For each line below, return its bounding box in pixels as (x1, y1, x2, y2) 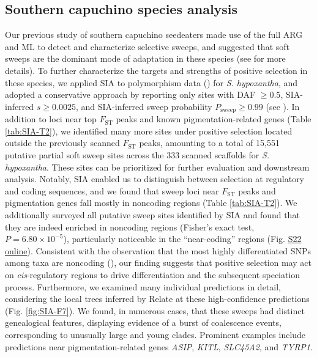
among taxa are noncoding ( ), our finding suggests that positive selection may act (5, 256, 311, 269)
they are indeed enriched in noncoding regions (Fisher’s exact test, (5, 220, 255, 233)
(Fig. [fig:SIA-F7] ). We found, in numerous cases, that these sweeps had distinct (5, 304, 305, 317)
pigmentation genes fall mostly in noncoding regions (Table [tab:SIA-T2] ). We (5, 196, 297, 209)
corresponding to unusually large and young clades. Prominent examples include (5, 328, 306, 340)
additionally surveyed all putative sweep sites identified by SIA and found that (5, 208, 300, 221)
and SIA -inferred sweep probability (81, 100, 212, 112)
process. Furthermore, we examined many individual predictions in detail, (5, 280, 281, 293)
